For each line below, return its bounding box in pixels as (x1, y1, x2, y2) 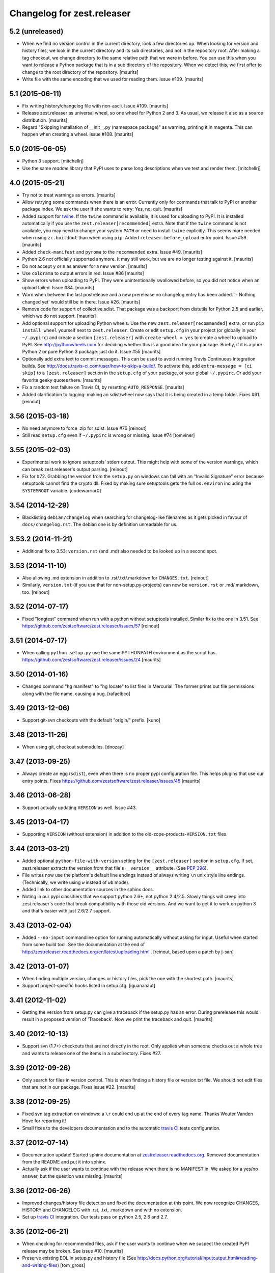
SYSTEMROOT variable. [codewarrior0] (22, 487, 101, 493)
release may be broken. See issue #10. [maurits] (22, 1248, 123, 1254)
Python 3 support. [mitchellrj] (22, 158, 84, 164)
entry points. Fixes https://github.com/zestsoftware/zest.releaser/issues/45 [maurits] (22, 778, 201, 784)
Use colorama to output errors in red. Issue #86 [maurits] (22, 270, 145, 276)
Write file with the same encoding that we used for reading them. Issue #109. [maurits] (22, 76, 204, 82)
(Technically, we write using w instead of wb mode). (22, 879, 130, 885)
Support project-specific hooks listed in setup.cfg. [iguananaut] (22, 983, 155, 989)
